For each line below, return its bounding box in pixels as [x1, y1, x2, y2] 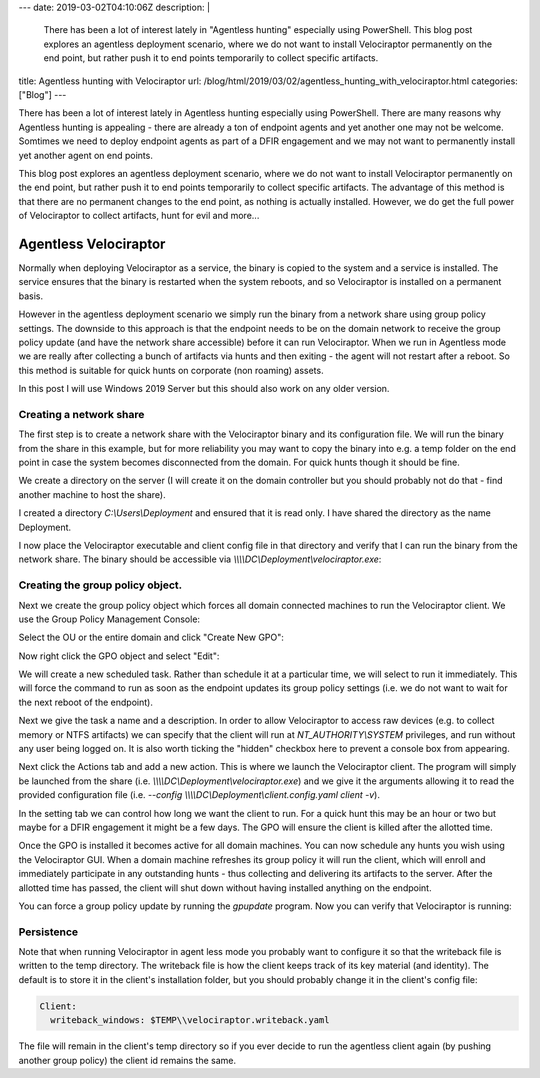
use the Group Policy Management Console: [18, 613, 200, 625]
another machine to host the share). [18, 488, 166, 500]
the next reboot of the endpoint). [18, 696, 154, 708]
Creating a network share [18, 407, 145, 421]
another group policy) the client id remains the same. [18, 1054, 237, 1066]
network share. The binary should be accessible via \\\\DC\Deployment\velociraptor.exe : [18, 553, 382, 565]
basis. [18, 290, 44, 302]
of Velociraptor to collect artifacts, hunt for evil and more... [18, 210, 260, 222]
